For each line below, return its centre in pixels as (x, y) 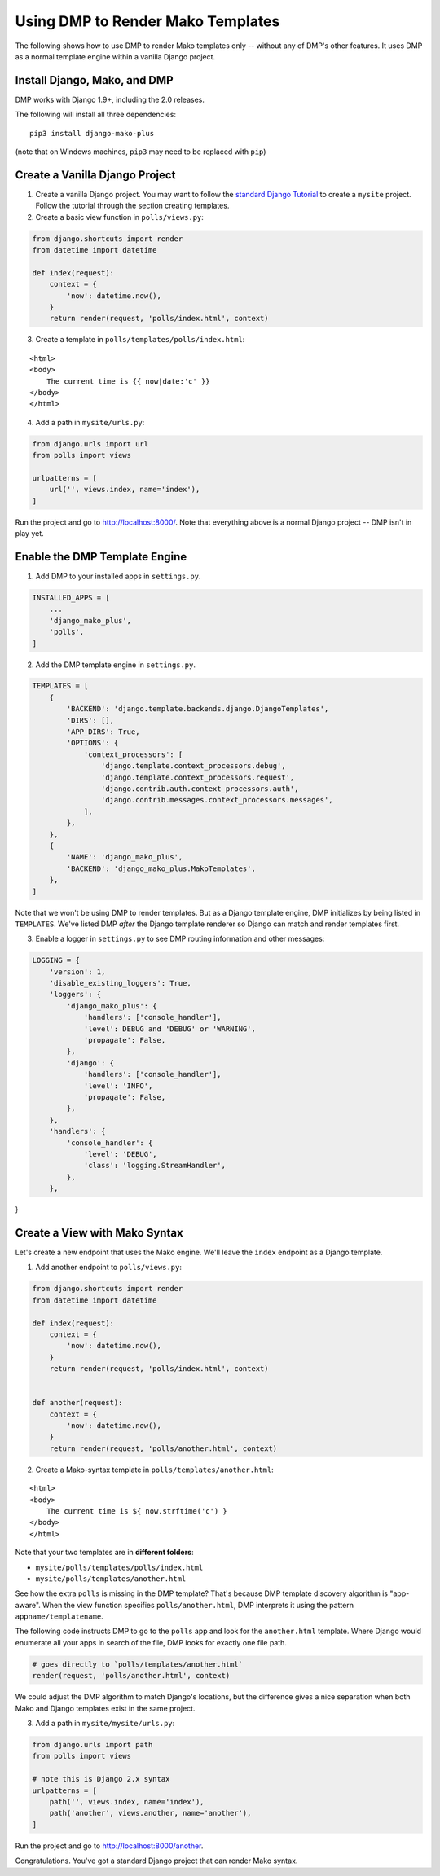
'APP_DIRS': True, (103, 732)
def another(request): (77, 1403)
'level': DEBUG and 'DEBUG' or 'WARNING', (169, 1029)
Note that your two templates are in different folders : (105, 1553)
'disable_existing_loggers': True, (120, 983)
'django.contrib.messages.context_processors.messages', (217, 800)
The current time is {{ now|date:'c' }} (128, 381)
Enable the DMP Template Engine (101, 557)
